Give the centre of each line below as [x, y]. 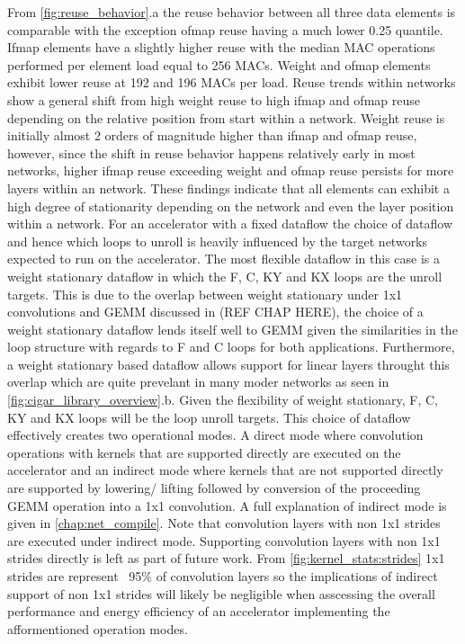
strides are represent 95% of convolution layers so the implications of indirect [223, 576]
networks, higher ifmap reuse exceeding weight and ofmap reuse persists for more [231, 170]
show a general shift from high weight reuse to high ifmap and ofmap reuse [214, 99]
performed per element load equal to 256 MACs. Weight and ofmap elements [219, 64]
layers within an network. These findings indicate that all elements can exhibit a [228, 188]
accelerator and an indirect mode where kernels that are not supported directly [225, 470]
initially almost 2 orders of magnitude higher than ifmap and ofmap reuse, [212, 135]
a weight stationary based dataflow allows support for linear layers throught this [228, 364]
